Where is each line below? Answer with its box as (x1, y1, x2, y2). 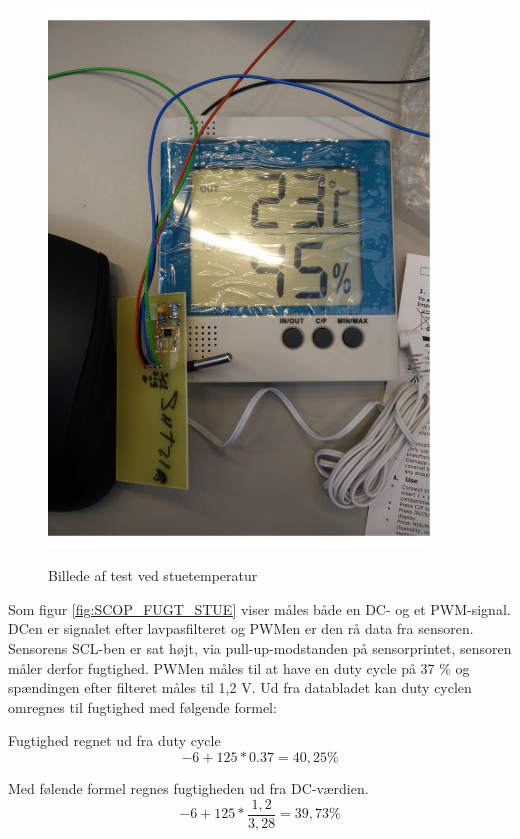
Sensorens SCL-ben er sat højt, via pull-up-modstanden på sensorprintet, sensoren (8, 638, 512, 659)
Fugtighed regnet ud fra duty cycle (8, 730, 221, 751)
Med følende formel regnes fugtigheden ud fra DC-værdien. (8, 778, 369, 799)
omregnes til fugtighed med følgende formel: (8, 696, 277, 717)
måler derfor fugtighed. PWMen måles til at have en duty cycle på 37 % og (8, 657, 470, 678)
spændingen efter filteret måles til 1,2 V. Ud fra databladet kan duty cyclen (8, 677, 472, 698)
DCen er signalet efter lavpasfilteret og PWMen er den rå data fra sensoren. (8, 618, 474, 639)
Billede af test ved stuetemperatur (48, 565, 258, 586)
